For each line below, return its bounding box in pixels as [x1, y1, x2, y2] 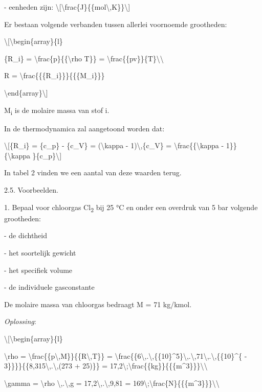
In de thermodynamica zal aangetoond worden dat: [4, 123, 165, 133]
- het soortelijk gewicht [4, 247, 76, 258]
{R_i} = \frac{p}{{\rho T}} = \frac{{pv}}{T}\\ [4, 53, 164, 63]
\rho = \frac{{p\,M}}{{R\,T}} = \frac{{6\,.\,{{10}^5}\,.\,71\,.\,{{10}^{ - [4, 350, 247, 361]
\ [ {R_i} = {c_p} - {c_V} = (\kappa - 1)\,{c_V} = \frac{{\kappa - [4, 140, 224, 151]
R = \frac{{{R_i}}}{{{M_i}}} [4, 70, 105, 81]
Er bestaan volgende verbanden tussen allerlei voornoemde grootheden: [4, 18, 227, 29]
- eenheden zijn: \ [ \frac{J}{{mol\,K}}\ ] [4, 2, 130, 12]
